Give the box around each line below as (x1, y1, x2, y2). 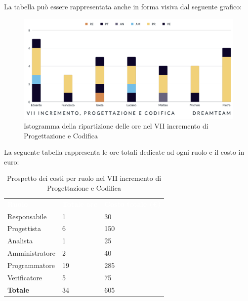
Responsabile (7, 211, 47, 221)
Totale (7, 284, 29, 295)
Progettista (7, 223, 41, 234)
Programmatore (7, 260, 55, 270)
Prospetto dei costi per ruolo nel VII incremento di (7, 173, 162, 183)
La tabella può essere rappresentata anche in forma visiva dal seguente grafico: (4, 1, 242, 11)
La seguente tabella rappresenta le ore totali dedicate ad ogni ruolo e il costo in (4, 147, 245, 157)
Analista (7, 235, 33, 246)
